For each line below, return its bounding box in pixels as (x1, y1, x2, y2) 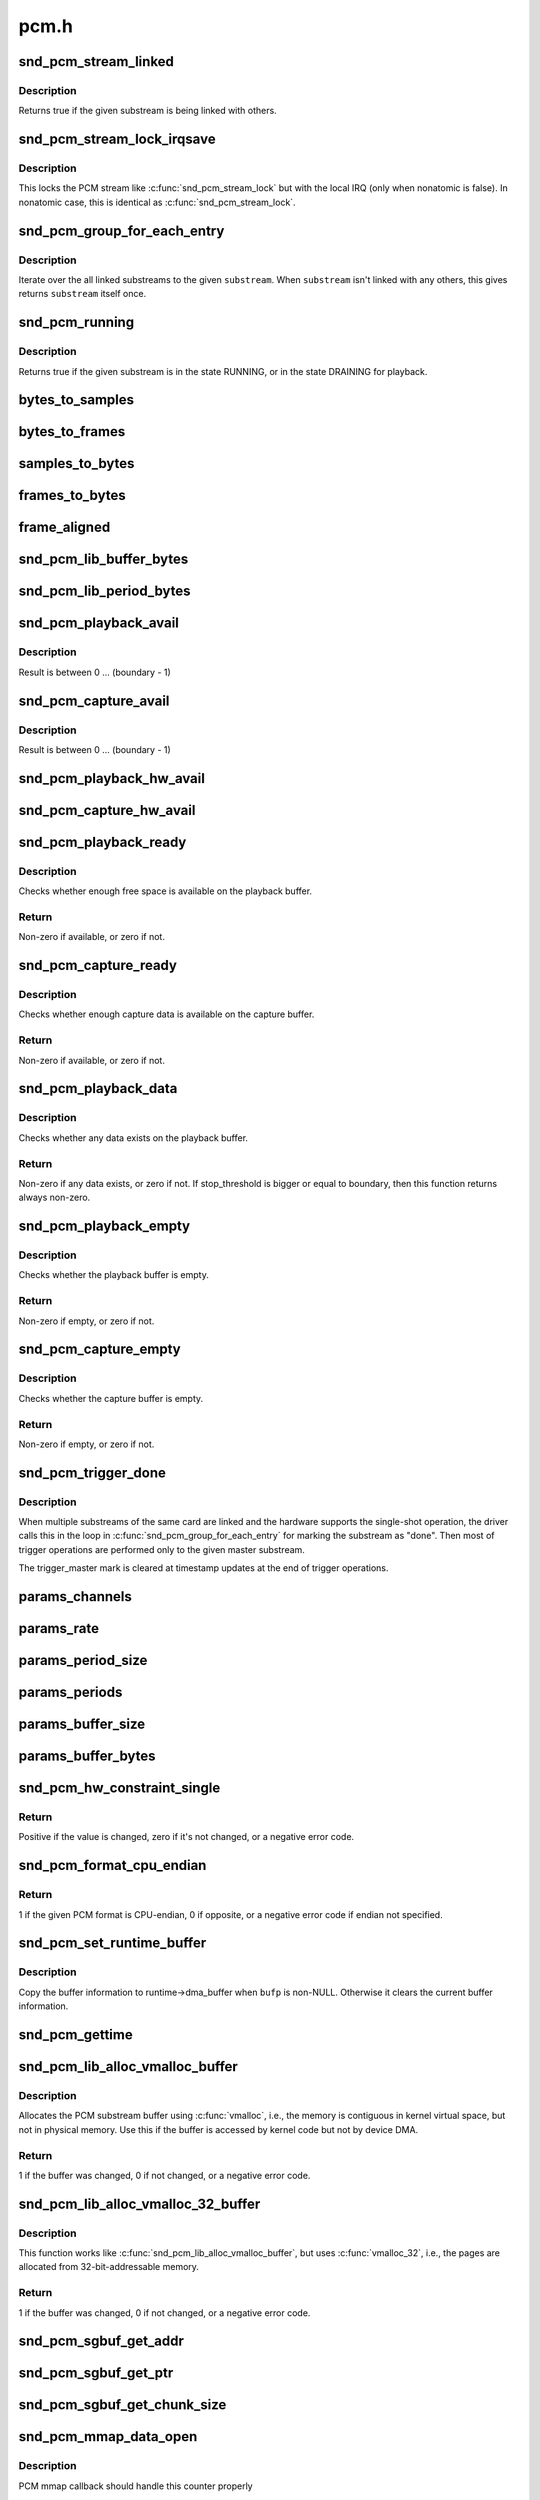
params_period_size (18, 1652, 148, 1669)
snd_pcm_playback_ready (18, 833, 187, 850)
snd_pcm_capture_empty (18, 1341, 181, 1358)
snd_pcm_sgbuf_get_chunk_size (18, 2396, 227, 2414)
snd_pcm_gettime (18, 2026, 134, 2043)
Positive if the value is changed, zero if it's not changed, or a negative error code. (18, 1831, 355, 1843)
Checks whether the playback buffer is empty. (18, 1269, 209, 1281)
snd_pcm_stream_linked (18, 53, 175, 70)
